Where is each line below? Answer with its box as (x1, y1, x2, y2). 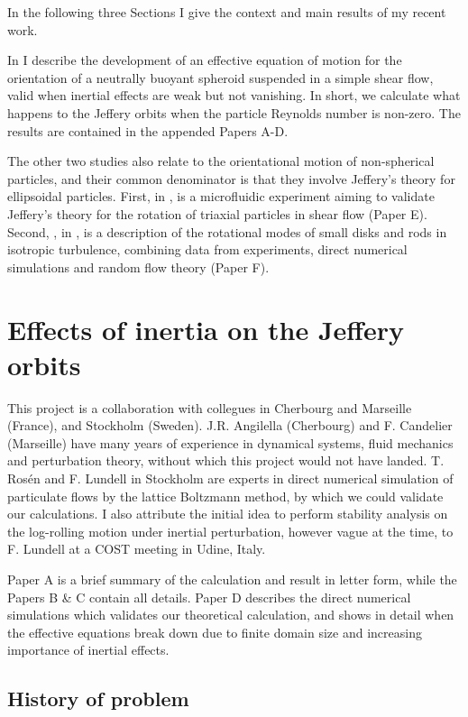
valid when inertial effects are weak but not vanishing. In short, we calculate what (7, 86, 461, 105)
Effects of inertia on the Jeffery (7, 310, 405, 347)
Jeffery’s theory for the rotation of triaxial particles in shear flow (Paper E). (7, 204, 427, 223)
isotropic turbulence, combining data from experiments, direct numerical (7, 240, 408, 259)
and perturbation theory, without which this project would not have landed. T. (7, 451, 445, 470)
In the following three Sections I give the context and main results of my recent (7, 3, 446, 21)
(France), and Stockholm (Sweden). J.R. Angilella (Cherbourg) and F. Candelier (7, 416, 453, 435)
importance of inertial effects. (7, 640, 170, 659)
